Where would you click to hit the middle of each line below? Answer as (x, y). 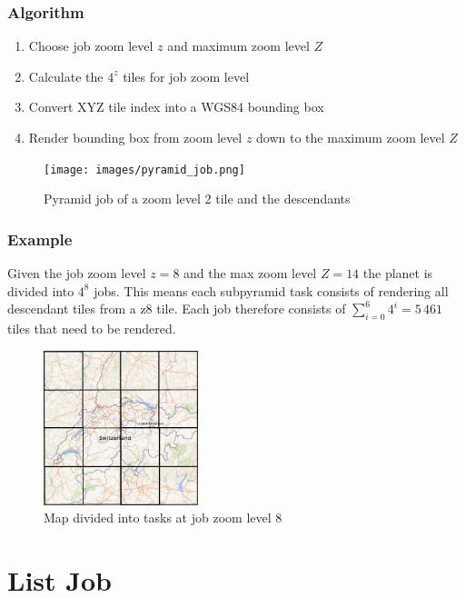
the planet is (398, 273)
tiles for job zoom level (186, 76)
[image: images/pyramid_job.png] (144, 169)
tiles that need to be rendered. (92, 329)
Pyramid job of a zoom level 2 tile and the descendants (197, 199)
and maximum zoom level (238, 46)
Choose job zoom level (91, 46)
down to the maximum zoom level (351, 137)
